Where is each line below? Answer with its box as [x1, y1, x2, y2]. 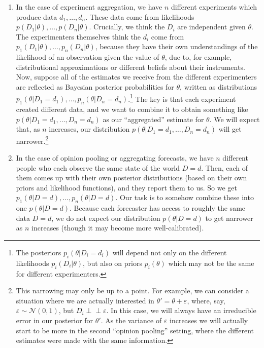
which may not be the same [168, 257, 254, 268]
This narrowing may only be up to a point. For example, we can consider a [16, 285, 249, 296]
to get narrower [205, 212, 253, 223]
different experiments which [171, 2, 257, 12]
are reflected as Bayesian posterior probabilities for [16, 81, 174, 92]
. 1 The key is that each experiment [128, 92, 236, 104]
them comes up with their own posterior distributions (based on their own [16, 172, 247, 183]
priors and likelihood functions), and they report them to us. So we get [16, 182, 237, 192]
